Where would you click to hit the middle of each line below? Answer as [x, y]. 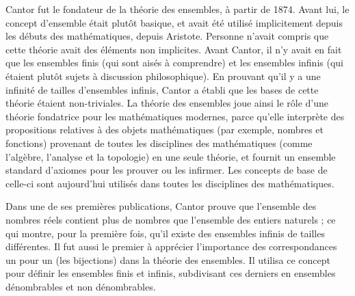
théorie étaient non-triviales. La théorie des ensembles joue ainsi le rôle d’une [167, 103]
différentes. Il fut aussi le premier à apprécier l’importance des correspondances [171, 246]
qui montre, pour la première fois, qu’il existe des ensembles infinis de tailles [165, 233]
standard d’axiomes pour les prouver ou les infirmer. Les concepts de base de [167, 170]
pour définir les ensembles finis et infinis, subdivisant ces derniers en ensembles [171, 273]
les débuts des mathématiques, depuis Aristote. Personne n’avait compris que [167, 36]
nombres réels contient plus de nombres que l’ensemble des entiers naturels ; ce [171, 219]
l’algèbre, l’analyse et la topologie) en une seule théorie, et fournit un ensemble [171, 156]
